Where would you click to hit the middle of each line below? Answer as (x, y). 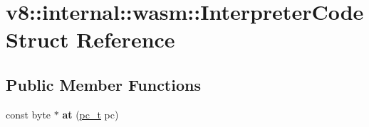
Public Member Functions (103, 84)
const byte (28, 114)
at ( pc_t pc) (90, 114)
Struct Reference (90, 39)
